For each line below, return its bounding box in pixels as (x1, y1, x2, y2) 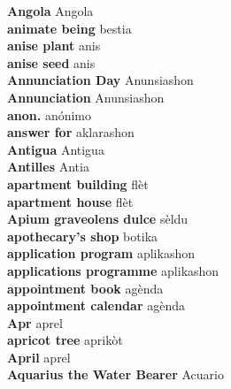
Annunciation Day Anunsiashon (7, 71, 194, 89)
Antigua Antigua (7, 140, 104, 158)
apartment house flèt (7, 192, 134, 210)
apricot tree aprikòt (7, 331, 123, 349)
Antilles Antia (7, 157, 89, 176)
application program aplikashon (7, 244, 195, 263)
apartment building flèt (7, 174, 149, 193)
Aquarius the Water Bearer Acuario (7, 365, 224, 384)
